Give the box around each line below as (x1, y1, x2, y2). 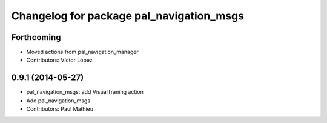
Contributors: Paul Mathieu (26, 105, 94, 113)
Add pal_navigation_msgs (26, 97, 91, 104)
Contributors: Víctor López (26, 56, 93, 64)
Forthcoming (11, 32, 61, 42)
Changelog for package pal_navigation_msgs (11, 9, 245, 22)
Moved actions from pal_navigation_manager (26, 48, 139, 56)
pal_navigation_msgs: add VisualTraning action (26, 88, 144, 96)
